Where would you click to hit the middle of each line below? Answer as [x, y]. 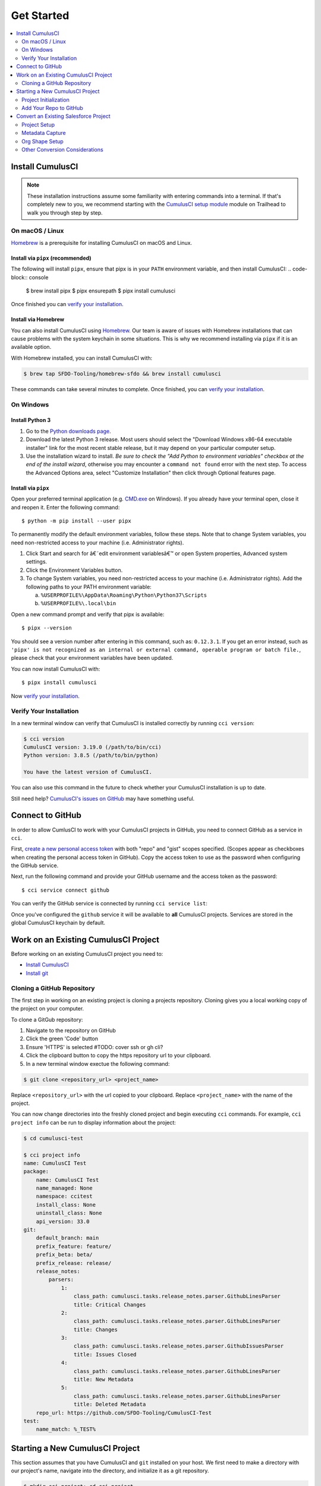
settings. [37, 562]
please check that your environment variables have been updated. [92, 658]
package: [36, 1172]
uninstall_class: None [69, 1213]
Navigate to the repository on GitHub [71, 1031]
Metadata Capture [44, 133]
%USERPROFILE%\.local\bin [78, 604]
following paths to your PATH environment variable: [89, 587]
